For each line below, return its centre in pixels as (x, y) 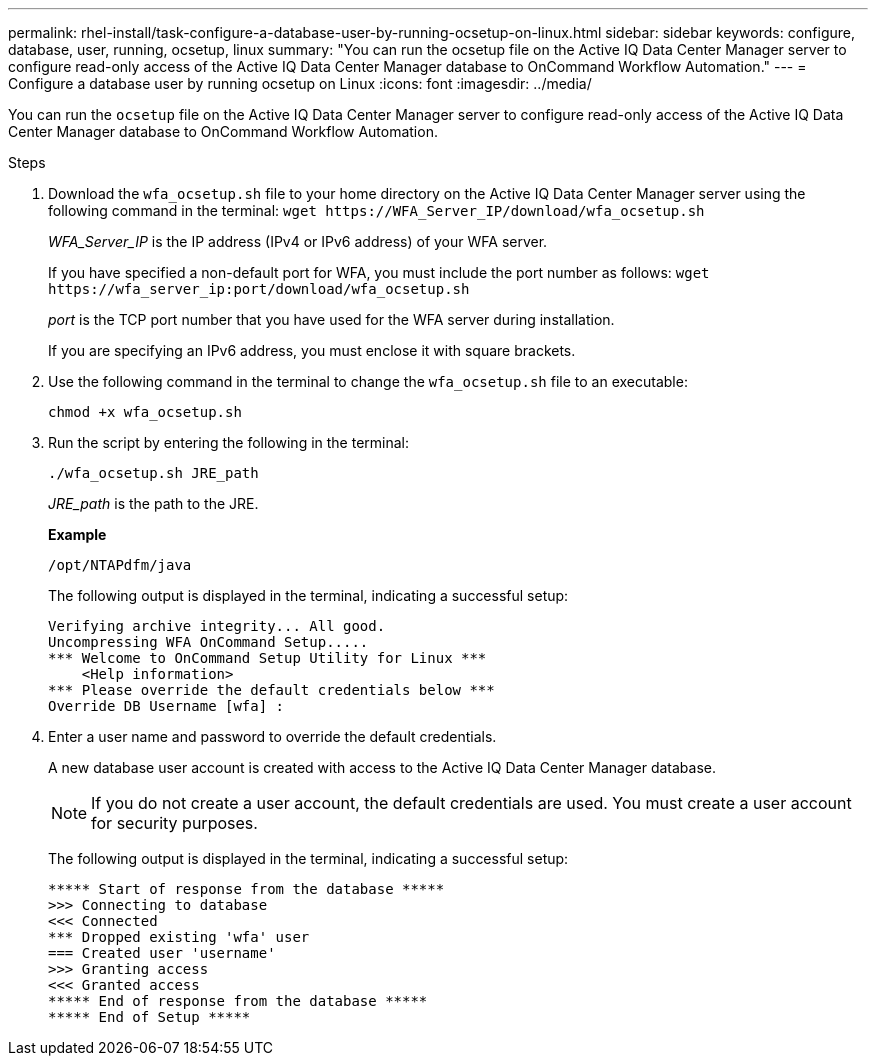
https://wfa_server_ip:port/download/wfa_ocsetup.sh (259, 289)
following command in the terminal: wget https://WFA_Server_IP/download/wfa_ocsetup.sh (376, 210)
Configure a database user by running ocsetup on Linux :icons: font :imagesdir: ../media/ (300, 83)
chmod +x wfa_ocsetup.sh (145, 412)
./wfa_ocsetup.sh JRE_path (153, 473)
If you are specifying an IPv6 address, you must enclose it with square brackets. (312, 350)
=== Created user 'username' (162, 953)
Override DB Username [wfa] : (166, 706)
